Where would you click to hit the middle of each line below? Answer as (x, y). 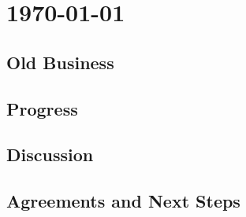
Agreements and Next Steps (123, 201)
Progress (42, 108)
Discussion (50, 154)
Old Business (60, 62)
